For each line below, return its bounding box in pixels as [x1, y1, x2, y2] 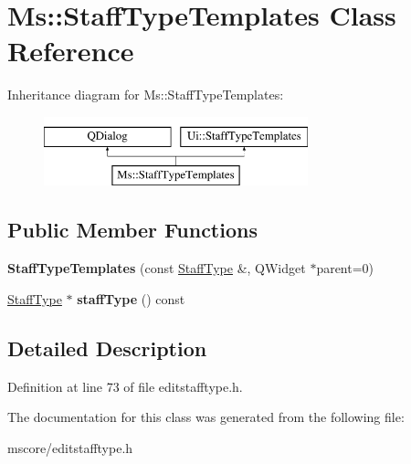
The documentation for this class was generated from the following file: [7, 407, 405, 427]
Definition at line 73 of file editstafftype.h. [7, 376, 243, 395]
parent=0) [316, 258, 374, 278]
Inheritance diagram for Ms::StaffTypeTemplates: [7, 85, 284, 104]
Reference [7, 32, 134, 69]
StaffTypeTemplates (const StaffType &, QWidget [7, 258, 306, 278]
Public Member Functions [7, 216, 258, 244]
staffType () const [77, 289, 185, 308]
